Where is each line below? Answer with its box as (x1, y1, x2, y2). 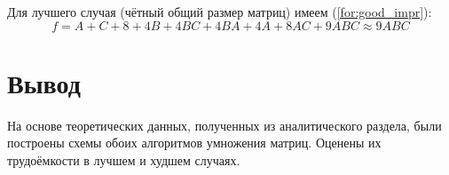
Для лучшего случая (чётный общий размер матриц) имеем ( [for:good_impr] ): (7, 3, 432, 20)
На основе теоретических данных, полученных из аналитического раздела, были (7, 115, 442, 134)
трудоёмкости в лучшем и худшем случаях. (7, 150, 240, 169)
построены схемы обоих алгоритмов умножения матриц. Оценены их (7, 133, 382, 152)
